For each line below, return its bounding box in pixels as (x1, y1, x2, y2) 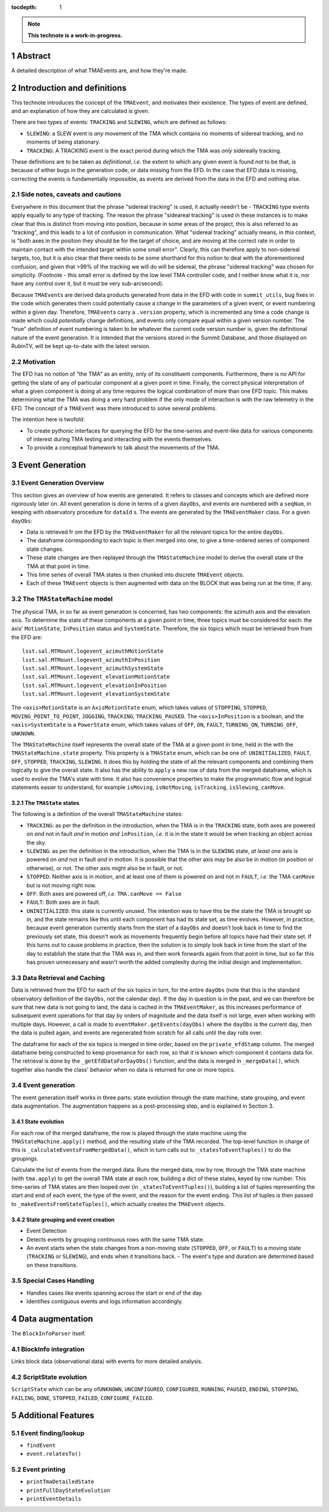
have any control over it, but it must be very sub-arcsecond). (11, 280, 164, 287)
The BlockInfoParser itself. (11, 1330, 86, 1337)
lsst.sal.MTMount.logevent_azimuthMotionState (22, 648, 164, 655)
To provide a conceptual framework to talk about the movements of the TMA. (26, 444, 221, 451)
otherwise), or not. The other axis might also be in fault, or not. (26, 864, 184, 871)
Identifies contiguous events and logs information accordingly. (26, 1298, 183, 1305)
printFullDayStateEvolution (26, 1487, 111, 1494)
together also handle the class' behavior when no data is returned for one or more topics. (11, 1066, 236, 1073)
